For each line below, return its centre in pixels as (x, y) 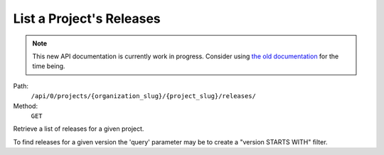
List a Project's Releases (87, 18)
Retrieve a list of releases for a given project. (79, 129)
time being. (49, 66)
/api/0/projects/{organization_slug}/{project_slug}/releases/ (143, 96)
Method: (26, 106)
